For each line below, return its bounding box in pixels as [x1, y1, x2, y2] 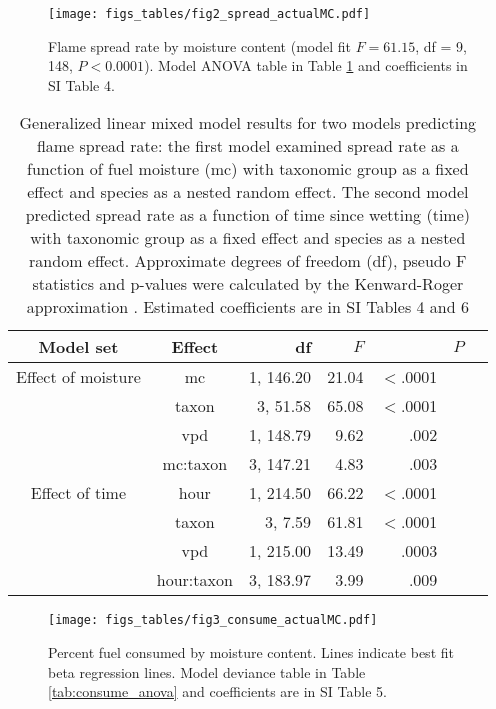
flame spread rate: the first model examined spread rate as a [36, 134, 459, 158]
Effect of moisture [16, 365, 141, 389]
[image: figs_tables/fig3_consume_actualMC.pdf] [48, 613, 378, 628]
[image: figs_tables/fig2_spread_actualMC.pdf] [48, 7, 371, 21]
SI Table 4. [48, 74, 115, 95]
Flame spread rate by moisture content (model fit [48, 35, 352, 56]
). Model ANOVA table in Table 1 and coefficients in [144, 55, 468, 76]
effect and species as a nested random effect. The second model [27, 180, 469, 204]
